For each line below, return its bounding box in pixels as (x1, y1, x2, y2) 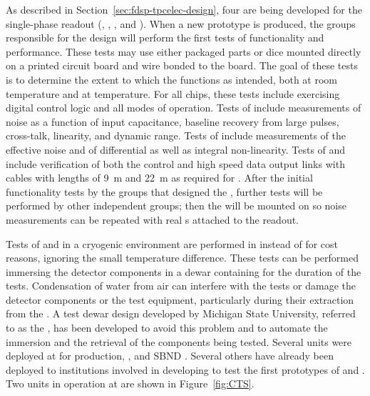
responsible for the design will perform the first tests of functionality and (6, 30, 324, 45)
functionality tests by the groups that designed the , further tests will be (6, 184, 323, 199)
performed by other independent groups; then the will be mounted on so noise (6, 198, 346, 213)
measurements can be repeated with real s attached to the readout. (6, 212, 299, 227)
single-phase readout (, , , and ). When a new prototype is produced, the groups (6, 16, 356, 31)
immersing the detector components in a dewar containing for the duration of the (6, 264, 361, 279)
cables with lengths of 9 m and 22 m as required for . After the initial (6, 170, 313, 185)
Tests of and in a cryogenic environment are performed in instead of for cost (6, 236, 339, 251)
